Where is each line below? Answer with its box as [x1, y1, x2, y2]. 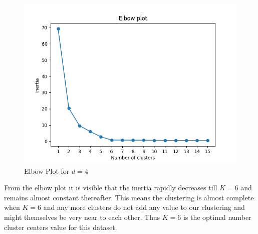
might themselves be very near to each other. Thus [4, 211, 160, 222]
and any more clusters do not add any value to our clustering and [43, 202, 245, 212]
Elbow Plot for [24, 165, 70, 176]
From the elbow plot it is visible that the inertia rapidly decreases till [4, 182, 217, 193]
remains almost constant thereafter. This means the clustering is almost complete [4, 192, 254, 202]
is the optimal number [183, 211, 251, 222]
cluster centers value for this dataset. [4, 221, 117, 232]
